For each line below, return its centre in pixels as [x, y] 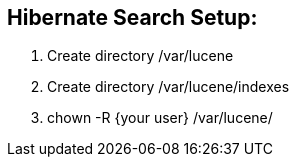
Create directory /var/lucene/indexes [168, 87]
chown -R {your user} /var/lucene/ [160, 118]
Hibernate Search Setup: [132, 17]
